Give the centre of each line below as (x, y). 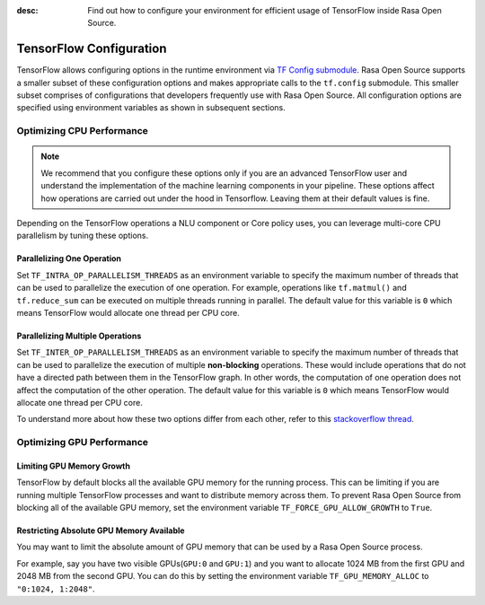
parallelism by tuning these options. (82, 236)
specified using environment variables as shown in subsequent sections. (151, 108)
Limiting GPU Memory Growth (73, 466)
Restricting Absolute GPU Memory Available (101, 530)
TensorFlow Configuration (92, 49)
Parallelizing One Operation (69, 259)
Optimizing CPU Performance (82, 131)
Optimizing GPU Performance (82, 443)
